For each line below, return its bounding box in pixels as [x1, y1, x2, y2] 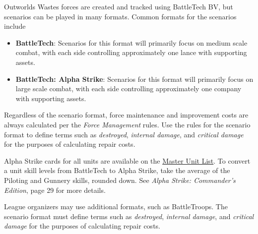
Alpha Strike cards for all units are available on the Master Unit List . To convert [4, 155, 251, 166]
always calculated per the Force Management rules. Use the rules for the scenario [4, 119, 251, 129]
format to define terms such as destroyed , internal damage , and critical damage [4, 129, 244, 139]
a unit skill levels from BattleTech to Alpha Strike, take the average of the [4, 165, 230, 175]
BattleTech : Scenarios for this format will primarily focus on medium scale [15, 37, 248, 48]
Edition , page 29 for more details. [4, 184, 106, 195]
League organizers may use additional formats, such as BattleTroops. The [4, 201, 228, 212]
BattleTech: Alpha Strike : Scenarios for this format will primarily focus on [15, 73, 254, 84]
